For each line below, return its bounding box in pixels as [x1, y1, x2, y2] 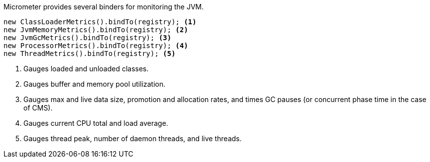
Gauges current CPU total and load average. [23, 119, 168, 127]
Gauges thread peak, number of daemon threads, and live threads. [23, 134, 242, 143]
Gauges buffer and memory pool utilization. [23, 80, 166, 88]
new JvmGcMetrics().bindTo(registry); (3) [3, 34, 172, 42]
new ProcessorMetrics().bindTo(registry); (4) [3, 42, 188, 50]
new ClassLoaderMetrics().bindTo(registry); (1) [3, 18, 197, 26]
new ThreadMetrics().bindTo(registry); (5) [3, 50, 176, 57]
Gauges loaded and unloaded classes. [23, 64, 149, 73]
